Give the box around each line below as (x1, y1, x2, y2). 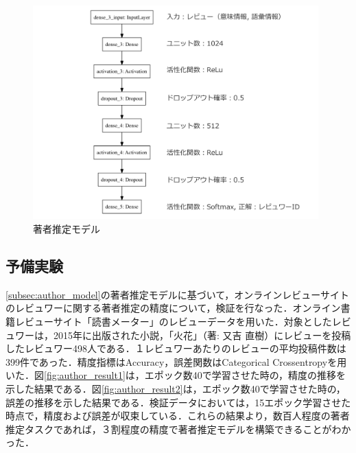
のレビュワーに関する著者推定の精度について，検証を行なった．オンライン (5, 301, 341, 315)
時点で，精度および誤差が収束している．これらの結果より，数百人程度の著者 (5, 408, 350, 423)
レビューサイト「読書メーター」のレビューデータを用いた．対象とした (14, 314, 332, 328)
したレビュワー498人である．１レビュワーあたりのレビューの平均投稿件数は (5, 341, 346, 356)
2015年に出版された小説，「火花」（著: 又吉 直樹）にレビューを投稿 (53, 327, 351, 342)
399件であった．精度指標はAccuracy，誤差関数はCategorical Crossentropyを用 (5, 354, 347, 369)
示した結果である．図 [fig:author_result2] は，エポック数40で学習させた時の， (5, 381, 346, 395)
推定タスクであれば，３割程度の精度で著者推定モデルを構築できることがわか (5, 421, 351, 436)
